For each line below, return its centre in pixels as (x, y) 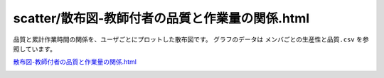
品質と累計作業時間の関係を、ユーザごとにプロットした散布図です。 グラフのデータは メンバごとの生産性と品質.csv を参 (191, 39)
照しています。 (35, 48)
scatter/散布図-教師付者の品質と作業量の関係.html (161, 18)
